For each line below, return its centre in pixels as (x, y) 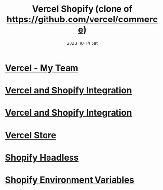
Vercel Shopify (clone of (82, 9)
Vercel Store (31, 135)
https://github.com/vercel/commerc (82, 19)
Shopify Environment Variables (70, 180)
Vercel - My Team (42, 68)
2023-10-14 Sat (82, 43)
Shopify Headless (42, 158)
